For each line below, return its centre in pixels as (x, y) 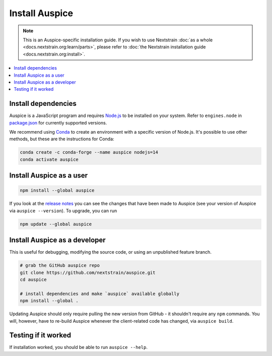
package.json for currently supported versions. (58, 123)
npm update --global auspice (56, 224)
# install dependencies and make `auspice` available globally (100, 293)
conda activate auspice (49, 159)
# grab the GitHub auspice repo (60, 265)
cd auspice (33, 279)
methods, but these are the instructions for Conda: (62, 139)
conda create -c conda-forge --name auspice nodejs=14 (89, 152)
